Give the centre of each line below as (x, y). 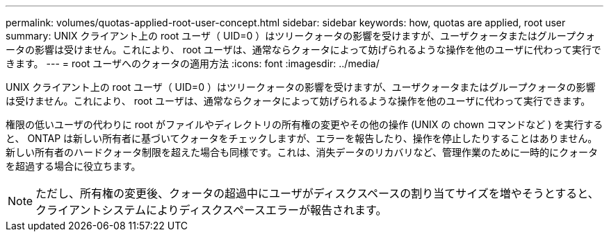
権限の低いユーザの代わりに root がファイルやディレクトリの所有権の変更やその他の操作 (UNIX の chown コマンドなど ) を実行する (304, 124)
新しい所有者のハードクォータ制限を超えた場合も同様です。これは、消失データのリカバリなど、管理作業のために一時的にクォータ (302, 152)
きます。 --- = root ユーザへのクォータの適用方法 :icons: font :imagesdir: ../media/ (193, 63)
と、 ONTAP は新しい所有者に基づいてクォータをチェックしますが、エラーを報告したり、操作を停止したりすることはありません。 (302, 138)
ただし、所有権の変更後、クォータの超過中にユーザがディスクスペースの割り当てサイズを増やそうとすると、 (317, 193)
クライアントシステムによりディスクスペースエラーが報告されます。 (211, 210)
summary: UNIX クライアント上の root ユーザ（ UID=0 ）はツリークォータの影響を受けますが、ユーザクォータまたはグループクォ (300, 36)
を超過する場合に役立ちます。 (73, 166)
